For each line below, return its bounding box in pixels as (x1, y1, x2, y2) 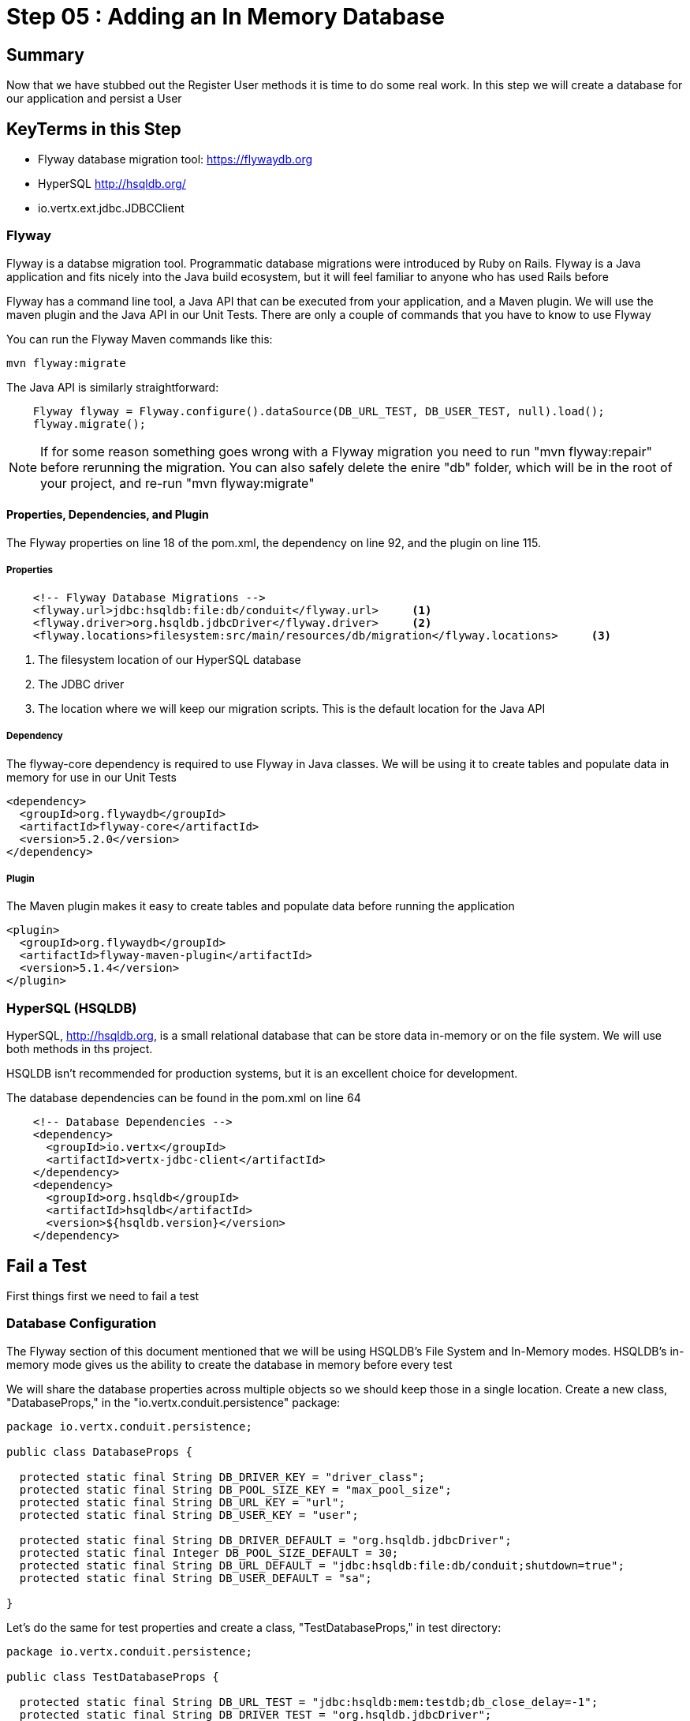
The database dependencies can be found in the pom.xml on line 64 (6, 1091, 361, 1105)
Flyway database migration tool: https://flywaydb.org (38, 152, 312, 167)
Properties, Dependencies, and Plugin (6, 508, 209, 522)
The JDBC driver (38, 677, 125, 691)
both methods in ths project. (6, 1042, 153, 1056)
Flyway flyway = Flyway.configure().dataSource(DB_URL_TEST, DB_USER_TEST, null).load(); (32, 404, 605, 418)
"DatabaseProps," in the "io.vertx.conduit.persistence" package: (6, 1395, 341, 1409)
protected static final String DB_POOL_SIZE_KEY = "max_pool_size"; (19, 1483, 452, 1496)
